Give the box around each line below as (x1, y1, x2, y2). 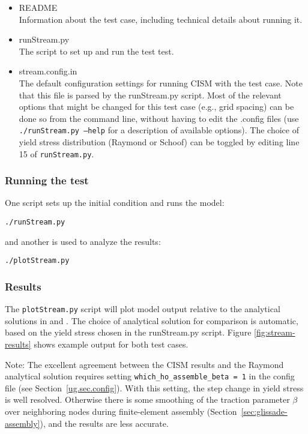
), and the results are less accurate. (40, 417, 169, 429)
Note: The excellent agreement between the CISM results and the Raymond (5, 358, 284, 370)
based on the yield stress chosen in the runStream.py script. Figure (5, 326, 252, 339)
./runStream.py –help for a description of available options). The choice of (19, 124, 299, 136)
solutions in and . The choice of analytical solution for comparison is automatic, (5, 314, 298, 327)
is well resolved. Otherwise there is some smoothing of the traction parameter (5, 393, 290, 406)
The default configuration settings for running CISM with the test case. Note (19, 76, 303, 89)
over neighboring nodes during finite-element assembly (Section (5, 405, 237, 418)
